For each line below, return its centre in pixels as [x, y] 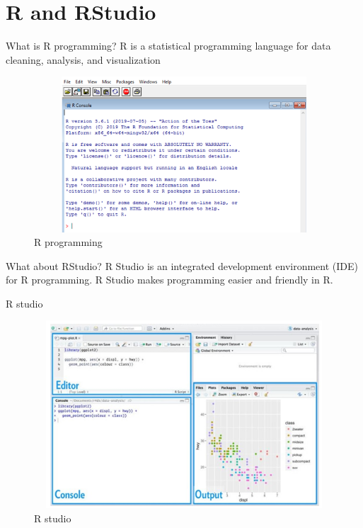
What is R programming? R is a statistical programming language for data [168, 46]
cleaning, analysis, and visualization [83, 59]
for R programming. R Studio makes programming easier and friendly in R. [169, 280]
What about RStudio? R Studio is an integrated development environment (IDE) [182, 265]
